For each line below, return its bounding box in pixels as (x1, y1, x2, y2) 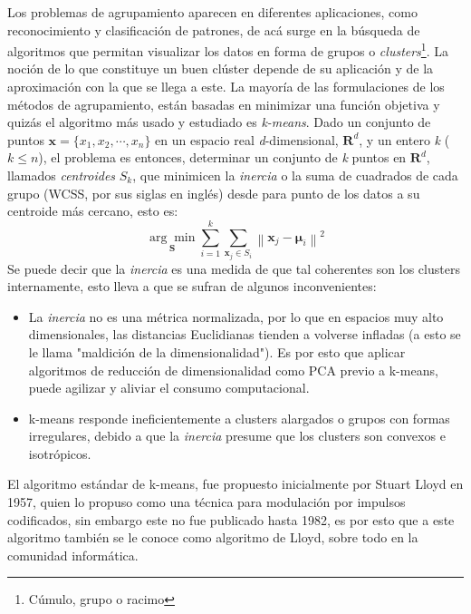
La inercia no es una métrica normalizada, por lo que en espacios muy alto (28, 307, 444, 326)
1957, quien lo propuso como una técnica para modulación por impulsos (7, 492, 406, 512)
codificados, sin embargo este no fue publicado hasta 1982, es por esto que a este (7, 510, 455, 529)
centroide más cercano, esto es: (7, 201, 178, 220)
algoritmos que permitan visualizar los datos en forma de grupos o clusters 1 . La (7, 39, 449, 60)
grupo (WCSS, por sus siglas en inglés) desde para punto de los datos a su (7, 183, 420, 202)
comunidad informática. (7, 545, 139, 564)
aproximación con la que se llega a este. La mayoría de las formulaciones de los (7, 77, 445, 96)
